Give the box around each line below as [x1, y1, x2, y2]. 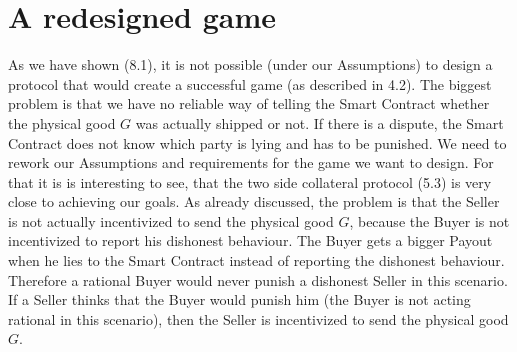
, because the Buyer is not [349, 210, 510, 231]
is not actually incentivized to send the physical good [8, 210, 334, 231]
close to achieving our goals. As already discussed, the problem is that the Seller [8, 191, 500, 212]
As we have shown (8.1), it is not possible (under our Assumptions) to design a [8, 54, 493, 75]
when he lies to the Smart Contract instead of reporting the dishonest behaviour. [8, 250, 505, 271]
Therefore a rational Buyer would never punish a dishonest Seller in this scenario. [8, 269, 508, 290]
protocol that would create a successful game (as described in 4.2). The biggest [8, 73, 492, 94]
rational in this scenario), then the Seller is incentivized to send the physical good [8, 308, 509, 329]
